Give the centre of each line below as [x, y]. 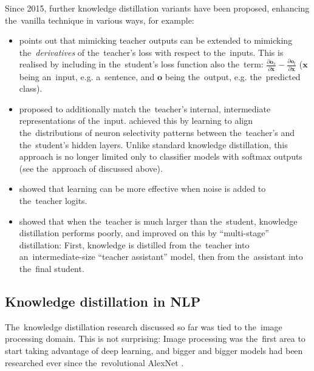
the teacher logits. [53, 201]
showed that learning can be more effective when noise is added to [142, 189]
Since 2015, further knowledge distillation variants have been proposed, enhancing [157, 8]
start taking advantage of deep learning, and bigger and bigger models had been [154, 350]
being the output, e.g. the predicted [233, 76]
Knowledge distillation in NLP [103, 301]
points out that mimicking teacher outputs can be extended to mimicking [156, 40]
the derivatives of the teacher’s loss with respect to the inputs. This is [151, 52]
